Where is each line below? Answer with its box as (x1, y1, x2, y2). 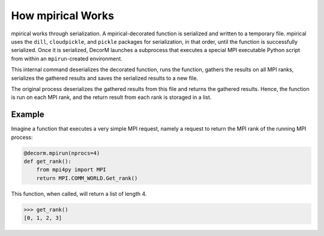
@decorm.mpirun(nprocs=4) (23, 150, 100, 156)
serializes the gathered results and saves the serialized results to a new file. (11, 74, 198, 81)
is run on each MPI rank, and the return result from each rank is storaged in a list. (11, 93, 212, 101)
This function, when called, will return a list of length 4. (11, 190, 147, 197)
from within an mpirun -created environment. (11, 55, 123, 62)
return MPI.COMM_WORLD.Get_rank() (36, 174, 138, 181)
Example (11, 110, 44, 120)
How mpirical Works (11, 9, 114, 22)
